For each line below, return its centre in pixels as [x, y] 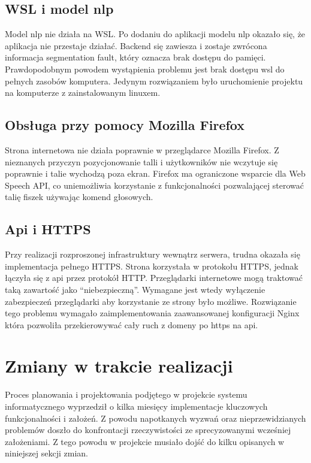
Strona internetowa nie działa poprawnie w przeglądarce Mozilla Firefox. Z [142, 149]
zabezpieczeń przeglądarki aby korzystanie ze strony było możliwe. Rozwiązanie [151, 301]
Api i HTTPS [48, 229]
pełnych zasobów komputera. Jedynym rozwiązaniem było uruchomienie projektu [154, 81]
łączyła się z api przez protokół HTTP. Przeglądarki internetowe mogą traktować [154, 278]
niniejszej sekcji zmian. [46, 453]
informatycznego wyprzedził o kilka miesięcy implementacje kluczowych [136, 406]
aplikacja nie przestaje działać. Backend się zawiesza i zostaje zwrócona [136, 45]
